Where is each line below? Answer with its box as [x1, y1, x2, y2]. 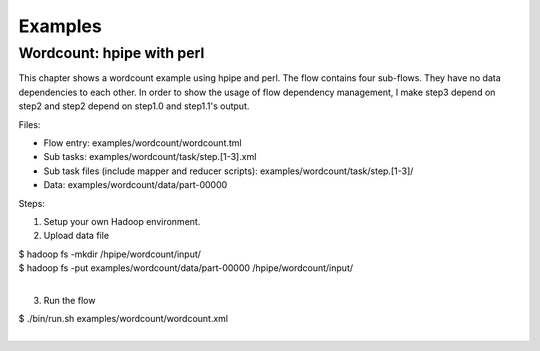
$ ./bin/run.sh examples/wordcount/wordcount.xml [18, 313, 229, 325]
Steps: [18, 197, 45, 209]
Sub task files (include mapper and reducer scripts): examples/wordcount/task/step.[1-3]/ [43, 165, 414, 177]
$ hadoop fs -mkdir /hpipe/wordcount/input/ [18, 248, 202, 260]
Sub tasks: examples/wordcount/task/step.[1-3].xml [43, 151, 257, 163]
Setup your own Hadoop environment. [43, 215, 201, 227]
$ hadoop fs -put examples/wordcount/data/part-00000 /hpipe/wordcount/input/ [18, 262, 354, 274]
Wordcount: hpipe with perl [18, 44, 205, 62]
